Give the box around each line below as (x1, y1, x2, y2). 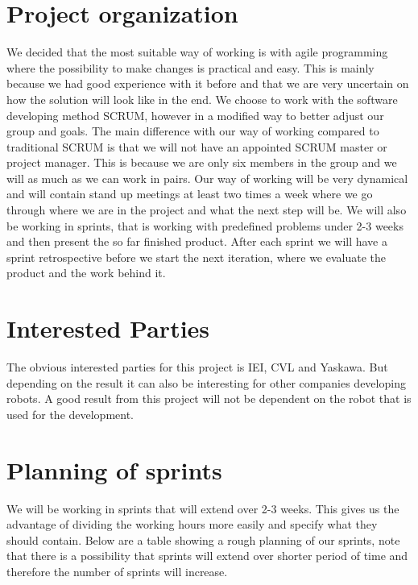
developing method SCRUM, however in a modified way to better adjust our (6, 106, 384, 123)
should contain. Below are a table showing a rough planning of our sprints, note (6, 531, 400, 548)
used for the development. (6, 405, 135, 422)
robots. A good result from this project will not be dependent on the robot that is (6, 390, 412, 407)
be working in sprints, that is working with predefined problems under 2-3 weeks (6, 217, 404, 234)
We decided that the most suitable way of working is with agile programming (6, 44, 388, 60)
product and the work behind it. (6, 264, 166, 281)
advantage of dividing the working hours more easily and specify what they (6, 516, 378, 533)
